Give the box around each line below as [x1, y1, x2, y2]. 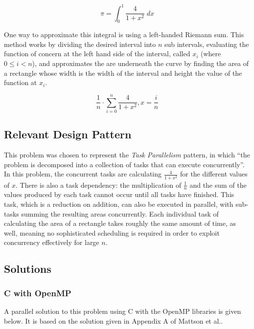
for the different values [180, 169, 248, 179]
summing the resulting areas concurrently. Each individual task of [21, 208, 219, 219]
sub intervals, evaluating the [164, 39, 249, 49]
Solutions [4, 261, 51, 276]
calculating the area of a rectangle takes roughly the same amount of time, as [4, 218, 236, 228]
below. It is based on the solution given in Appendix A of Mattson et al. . [4, 315, 223, 326]
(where [201, 48, 221, 59]
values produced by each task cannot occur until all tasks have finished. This [4, 189, 234, 199]
